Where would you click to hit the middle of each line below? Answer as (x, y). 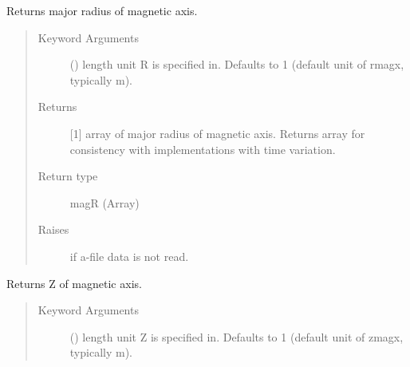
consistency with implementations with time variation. (203, 149)
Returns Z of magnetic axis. (74, 283)
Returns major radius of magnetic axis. (102, 10)
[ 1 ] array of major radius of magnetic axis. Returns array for (217, 133)
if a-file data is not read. (129, 256)
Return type (68, 176)
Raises (53, 229)
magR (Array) (104, 202)
